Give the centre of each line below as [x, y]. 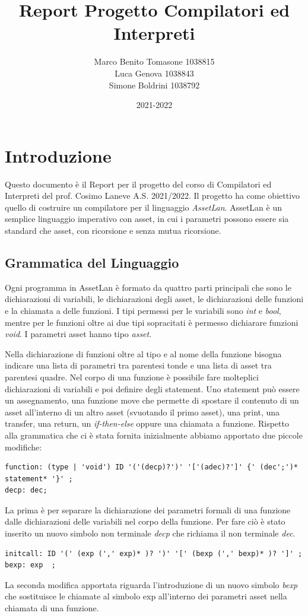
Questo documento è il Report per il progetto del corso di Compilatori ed [138, 184]
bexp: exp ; [30, 565]
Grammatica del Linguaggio [92, 262]
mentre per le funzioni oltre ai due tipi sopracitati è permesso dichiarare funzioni [152, 322]
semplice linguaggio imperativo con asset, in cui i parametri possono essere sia [147, 219]
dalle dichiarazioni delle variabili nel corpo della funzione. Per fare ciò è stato [145, 521]
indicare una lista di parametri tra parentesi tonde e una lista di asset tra [138, 365]
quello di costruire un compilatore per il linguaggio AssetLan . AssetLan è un [143, 207]
